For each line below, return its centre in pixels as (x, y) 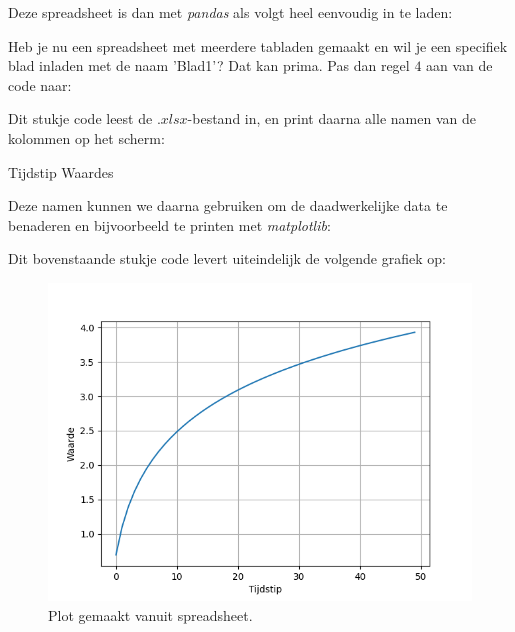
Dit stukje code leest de (80, 118)
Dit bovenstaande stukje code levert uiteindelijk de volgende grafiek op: (227, 258)
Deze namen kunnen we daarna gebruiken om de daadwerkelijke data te (228, 205)
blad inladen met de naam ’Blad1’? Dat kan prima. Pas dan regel (209, 65)
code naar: (40, 84)
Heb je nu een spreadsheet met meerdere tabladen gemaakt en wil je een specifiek (258, 45)
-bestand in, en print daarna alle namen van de (331, 118)
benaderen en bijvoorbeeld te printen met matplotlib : (169, 224)
